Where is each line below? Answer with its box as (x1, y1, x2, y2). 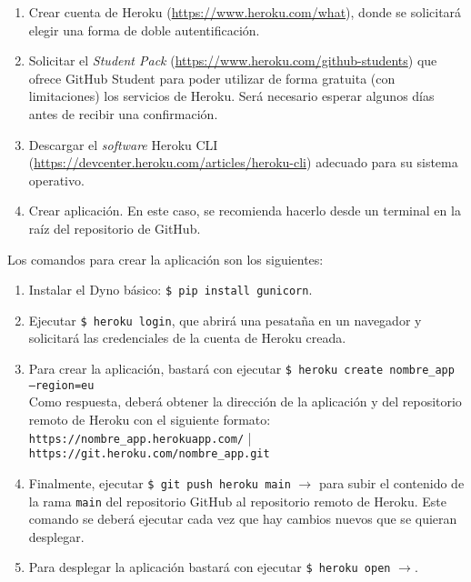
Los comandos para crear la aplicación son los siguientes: (7, 249, 324, 268)
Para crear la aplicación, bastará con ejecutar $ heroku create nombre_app (28, 359, 455, 378)
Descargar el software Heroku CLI (28, 135, 218, 154)
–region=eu (28, 378, 95, 392)
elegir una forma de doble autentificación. (28, 20, 260, 39)
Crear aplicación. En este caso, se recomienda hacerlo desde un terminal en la (28, 201, 461, 220)
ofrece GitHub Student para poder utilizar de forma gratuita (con (28, 68, 396, 87)
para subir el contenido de (318, 473, 465, 492)
